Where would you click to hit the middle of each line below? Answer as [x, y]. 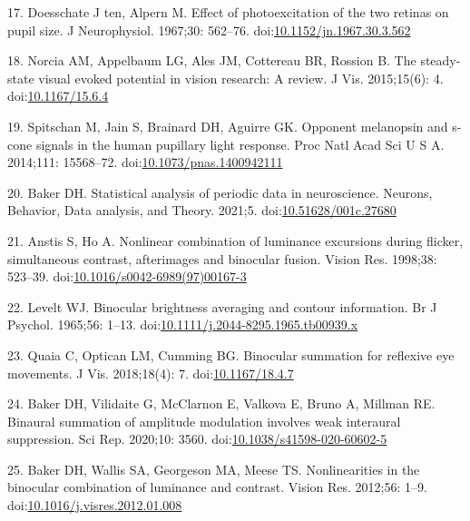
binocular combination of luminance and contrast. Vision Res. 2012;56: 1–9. [217, 487]
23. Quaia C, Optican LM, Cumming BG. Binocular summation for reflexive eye [231, 354]
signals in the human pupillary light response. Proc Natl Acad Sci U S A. [240, 144]
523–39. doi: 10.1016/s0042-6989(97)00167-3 [127, 276]
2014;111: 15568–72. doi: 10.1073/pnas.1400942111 [145, 162]
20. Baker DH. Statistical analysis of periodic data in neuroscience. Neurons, [220, 192]
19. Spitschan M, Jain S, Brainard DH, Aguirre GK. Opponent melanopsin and [228, 126]
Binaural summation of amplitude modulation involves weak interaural [204, 421]
